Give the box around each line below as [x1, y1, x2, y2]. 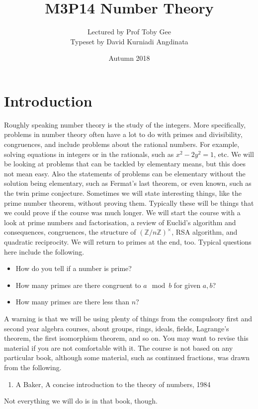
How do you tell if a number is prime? [15, 263, 132, 273]
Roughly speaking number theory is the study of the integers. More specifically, [4, 119, 246, 130]
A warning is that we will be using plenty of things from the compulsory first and [4, 313, 253, 323]
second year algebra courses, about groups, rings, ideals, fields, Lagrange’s [4, 323, 229, 333]
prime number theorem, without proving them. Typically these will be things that [4, 197, 254, 208]
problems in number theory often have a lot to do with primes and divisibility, [4, 129, 243, 139]
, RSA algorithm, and [172, 227, 238, 237]
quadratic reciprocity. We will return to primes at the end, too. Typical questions [4, 236, 252, 247]
